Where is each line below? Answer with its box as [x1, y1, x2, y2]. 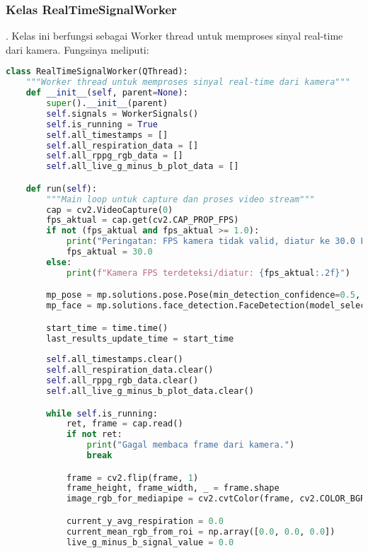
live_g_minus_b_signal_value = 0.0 [66, 537, 234, 547]
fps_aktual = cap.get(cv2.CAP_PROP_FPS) [46, 215, 239, 226]
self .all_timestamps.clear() [46, 354, 183, 365]
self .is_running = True [46, 119, 158, 129]
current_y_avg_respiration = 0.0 [66, 516, 224, 526]
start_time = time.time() [46, 322, 168, 333]
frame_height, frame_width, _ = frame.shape [66, 483, 280, 494]
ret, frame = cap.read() [66, 419, 183, 429]
